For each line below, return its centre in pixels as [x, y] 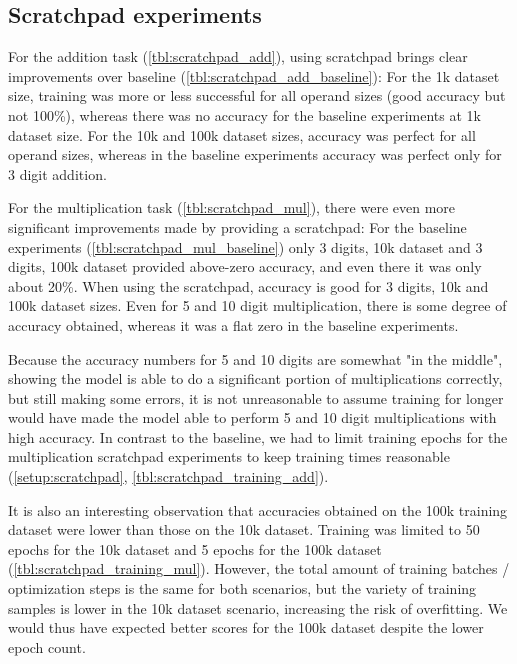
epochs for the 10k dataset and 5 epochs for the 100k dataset [195, 548]
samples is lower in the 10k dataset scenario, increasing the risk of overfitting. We [258, 607]
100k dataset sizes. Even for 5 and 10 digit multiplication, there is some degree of [257, 305]
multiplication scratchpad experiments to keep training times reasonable [229, 456]
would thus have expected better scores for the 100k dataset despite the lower [246, 627]
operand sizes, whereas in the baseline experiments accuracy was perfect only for [255, 154]
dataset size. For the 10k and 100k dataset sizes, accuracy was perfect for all [242, 134]
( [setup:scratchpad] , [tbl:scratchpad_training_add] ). [168, 476]
